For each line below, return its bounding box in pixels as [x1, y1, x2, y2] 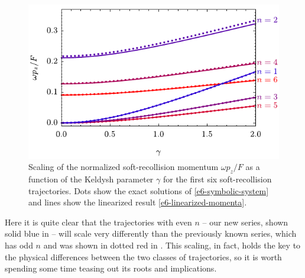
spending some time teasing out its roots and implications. [5, 262, 217, 274]
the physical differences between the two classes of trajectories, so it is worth [5, 250, 282, 263]
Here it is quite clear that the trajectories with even [5, 215, 192, 228]
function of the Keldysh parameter [28, 172, 154, 185]
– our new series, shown [202, 215, 288, 228]
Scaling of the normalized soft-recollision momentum [28, 161, 219, 173]
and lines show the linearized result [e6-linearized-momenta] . [28, 196, 247, 208]
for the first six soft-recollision [163, 172, 272, 185]
